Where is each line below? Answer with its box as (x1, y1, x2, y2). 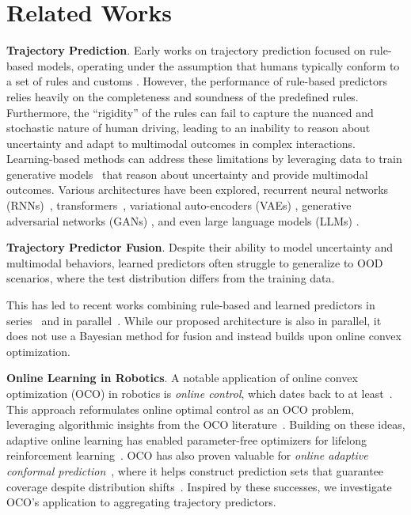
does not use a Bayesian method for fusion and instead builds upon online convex (6, 328, 401, 344)
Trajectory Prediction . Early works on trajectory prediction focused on (6, 42, 366, 59)
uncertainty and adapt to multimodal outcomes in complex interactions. (6, 134, 356, 151)
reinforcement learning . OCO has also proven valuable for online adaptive (6, 447, 368, 464)
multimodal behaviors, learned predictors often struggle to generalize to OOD (6, 254, 383, 271)
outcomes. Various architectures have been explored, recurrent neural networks (6, 181, 389, 198)
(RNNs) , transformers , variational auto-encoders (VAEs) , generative (6, 197, 352, 214)
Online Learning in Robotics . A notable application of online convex (6, 369, 358, 386)
